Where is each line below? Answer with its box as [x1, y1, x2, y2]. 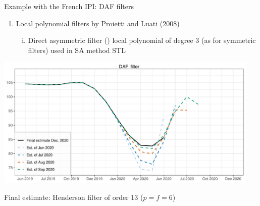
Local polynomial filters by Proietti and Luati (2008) [16, 18, 180, 28]
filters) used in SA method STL [28, 44, 126, 55]
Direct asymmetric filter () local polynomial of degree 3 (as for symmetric [28, 35, 256, 45]
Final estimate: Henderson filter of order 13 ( [4, 192, 143, 202]
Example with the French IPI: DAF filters [4, 1, 134, 11]
